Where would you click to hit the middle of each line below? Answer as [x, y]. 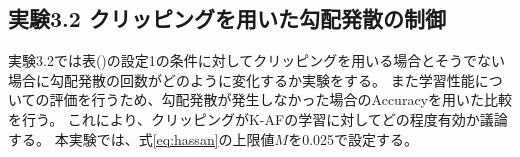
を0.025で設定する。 [353, 138]
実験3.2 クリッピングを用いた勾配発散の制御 [227, 18]
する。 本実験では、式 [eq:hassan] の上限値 [141, 138]
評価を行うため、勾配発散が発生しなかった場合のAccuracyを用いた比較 [280, 99]
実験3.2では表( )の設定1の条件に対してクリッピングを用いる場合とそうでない [256, 60]
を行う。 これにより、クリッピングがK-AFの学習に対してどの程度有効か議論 [258, 118]
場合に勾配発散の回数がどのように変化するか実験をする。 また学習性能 [241, 79]
